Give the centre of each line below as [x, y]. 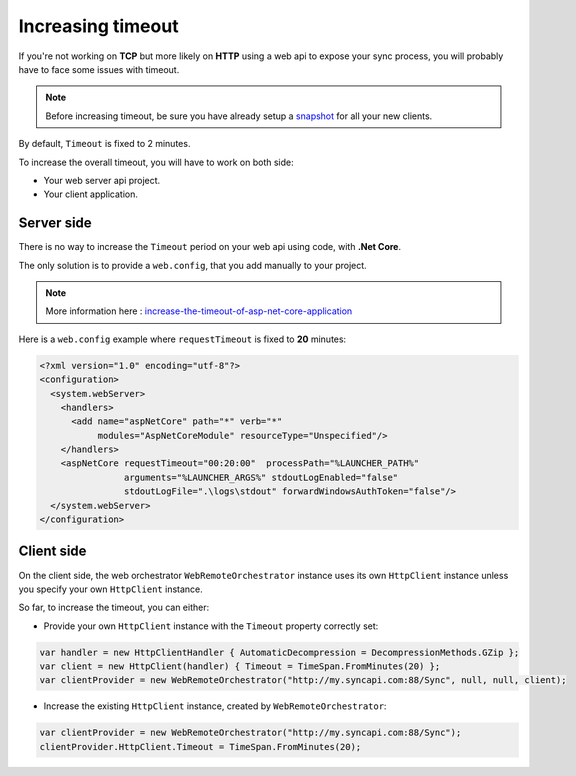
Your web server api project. [102, 180]
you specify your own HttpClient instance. [111, 589]
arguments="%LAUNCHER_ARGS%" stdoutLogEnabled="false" [261, 477]
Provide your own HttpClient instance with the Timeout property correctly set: [211, 626]
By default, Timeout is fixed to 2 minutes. [104, 144]
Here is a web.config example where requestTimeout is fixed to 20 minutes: [182, 339]
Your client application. [91, 194]
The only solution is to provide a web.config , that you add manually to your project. [192, 265]
